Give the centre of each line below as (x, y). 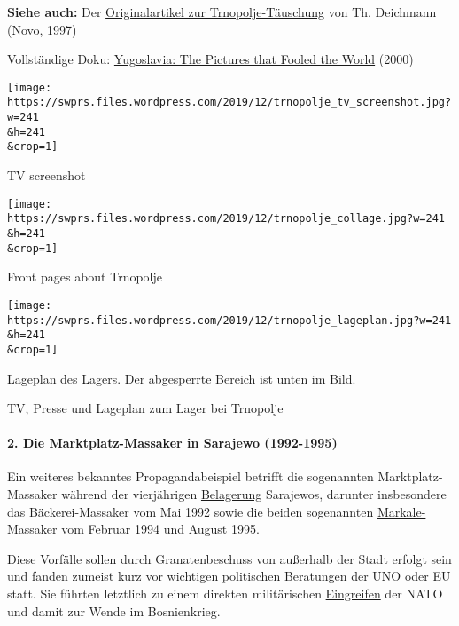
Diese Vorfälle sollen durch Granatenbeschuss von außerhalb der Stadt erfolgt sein (229, 558)
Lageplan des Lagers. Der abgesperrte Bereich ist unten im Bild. (182, 378)
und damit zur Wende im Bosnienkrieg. (114, 610)
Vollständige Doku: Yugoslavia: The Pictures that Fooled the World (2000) (210, 59)
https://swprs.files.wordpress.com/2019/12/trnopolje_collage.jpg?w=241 (226, 219)
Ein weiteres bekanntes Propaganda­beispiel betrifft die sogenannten (191, 476)
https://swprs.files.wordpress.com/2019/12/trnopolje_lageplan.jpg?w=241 (229, 320)
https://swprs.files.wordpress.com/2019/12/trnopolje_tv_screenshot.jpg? (229, 103)
